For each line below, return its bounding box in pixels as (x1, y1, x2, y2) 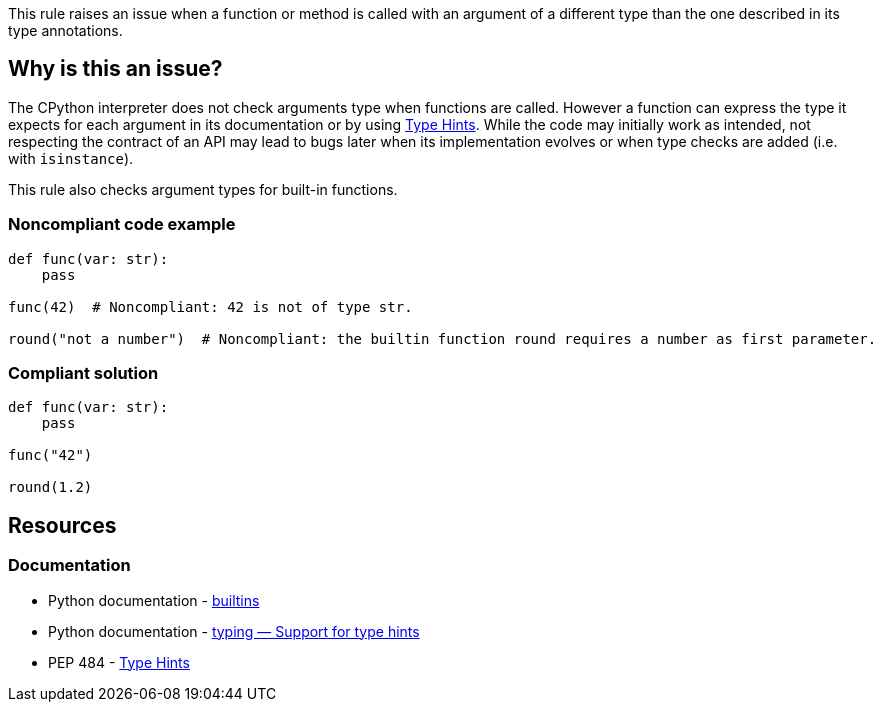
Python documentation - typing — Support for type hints (48, 622, 420, 640)
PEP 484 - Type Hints (48, 653, 190, 671)
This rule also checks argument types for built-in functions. (8, 180, 398, 198)
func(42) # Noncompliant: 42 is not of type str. (8, 298, 413, 315)
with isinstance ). (8, 149, 134, 167)
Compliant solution (8, 362, 159, 383)
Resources (8, 512, 117, 538)
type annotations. (8, 22, 123, 39)
